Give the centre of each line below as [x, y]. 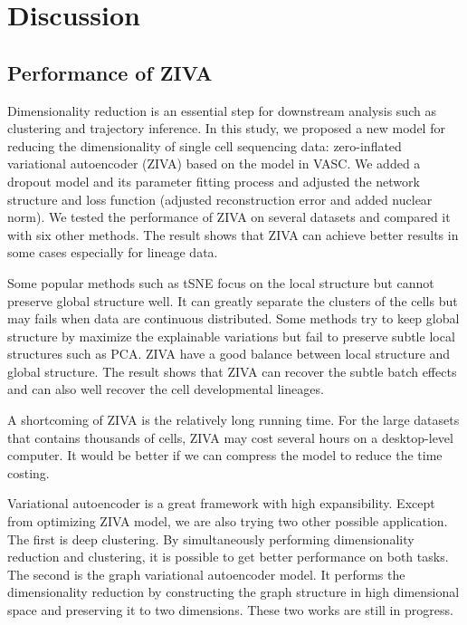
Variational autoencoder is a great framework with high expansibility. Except [221, 503]
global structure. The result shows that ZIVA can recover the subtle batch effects [232, 371]
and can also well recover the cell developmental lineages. [166, 389]
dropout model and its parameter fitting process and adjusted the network [214, 181]
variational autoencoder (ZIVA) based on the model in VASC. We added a [214, 163]
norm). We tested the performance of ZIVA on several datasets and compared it [229, 217]
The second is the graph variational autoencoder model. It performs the [206, 574]
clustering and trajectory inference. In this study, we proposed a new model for [226, 128]
